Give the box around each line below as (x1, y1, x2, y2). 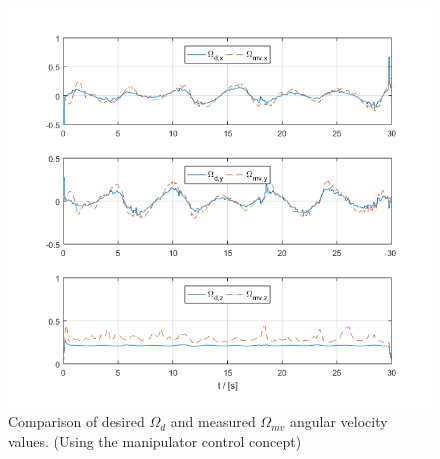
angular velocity (289, 411, 388, 432)
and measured (170, 411, 256, 432)
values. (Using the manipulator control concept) (8, 430, 302, 451)
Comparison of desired (8, 411, 145, 432)
